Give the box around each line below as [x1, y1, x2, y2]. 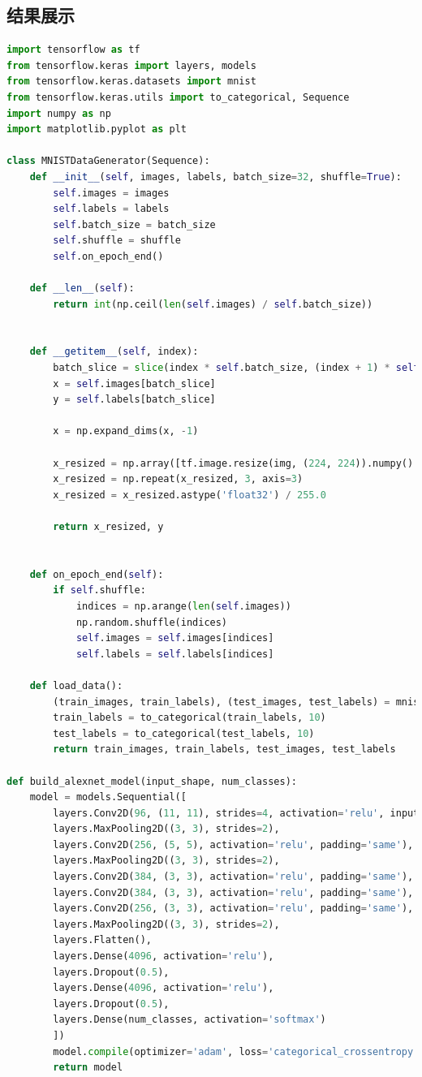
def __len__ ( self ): [29, 282, 135, 295]
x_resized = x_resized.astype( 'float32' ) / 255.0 [53, 489, 326, 501]
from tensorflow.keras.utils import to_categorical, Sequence [6, 91, 350, 103]
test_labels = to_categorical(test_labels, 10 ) [53, 727, 315, 739]
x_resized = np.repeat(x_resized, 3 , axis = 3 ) [53, 473, 304, 485]
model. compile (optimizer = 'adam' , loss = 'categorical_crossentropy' [53, 1045, 420, 1058]
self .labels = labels [53, 203, 170, 215]
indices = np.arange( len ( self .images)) [75, 600, 291, 612]
